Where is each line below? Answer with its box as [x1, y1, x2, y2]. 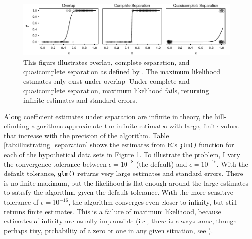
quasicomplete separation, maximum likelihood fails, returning [23, 85, 209, 96]
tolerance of [4, 197, 39, 207]
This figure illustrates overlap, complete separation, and [23, 57, 190, 67]
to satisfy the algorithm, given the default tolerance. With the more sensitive [4, 187, 233, 197]
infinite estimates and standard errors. [23, 95, 137, 105]
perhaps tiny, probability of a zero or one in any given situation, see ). [4, 225, 213, 235]
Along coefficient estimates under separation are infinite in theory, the [4, 111, 213, 121]
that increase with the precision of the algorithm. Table [4, 130, 169, 140]
